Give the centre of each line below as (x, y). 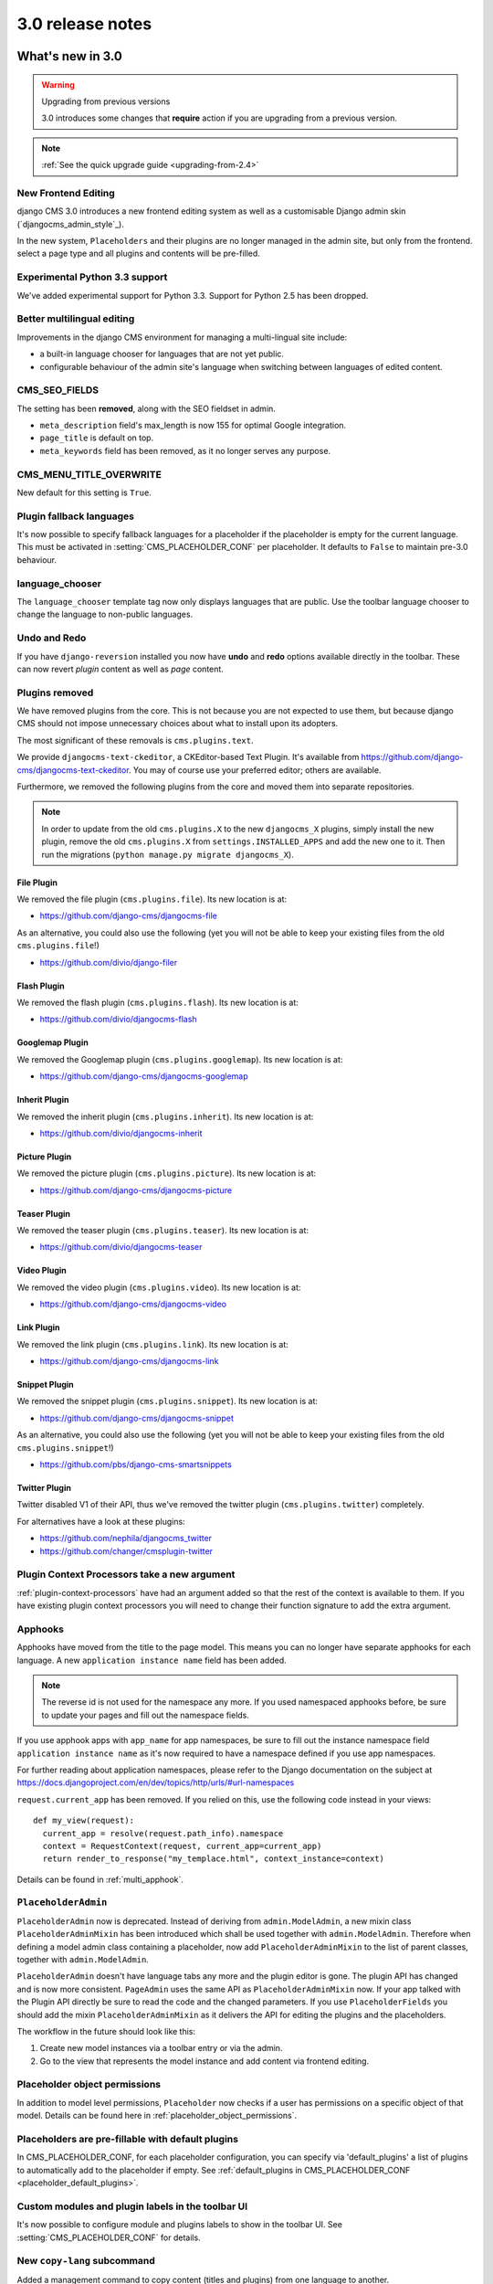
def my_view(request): (84, 1821)
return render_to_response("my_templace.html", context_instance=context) (214, 1859)
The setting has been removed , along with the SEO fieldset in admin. (146, 408)
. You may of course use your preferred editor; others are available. (255, 770)
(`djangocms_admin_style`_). (71, 224)
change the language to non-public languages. (105, 614)
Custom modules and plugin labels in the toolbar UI (132, 2206)
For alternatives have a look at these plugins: (101, 1521)
